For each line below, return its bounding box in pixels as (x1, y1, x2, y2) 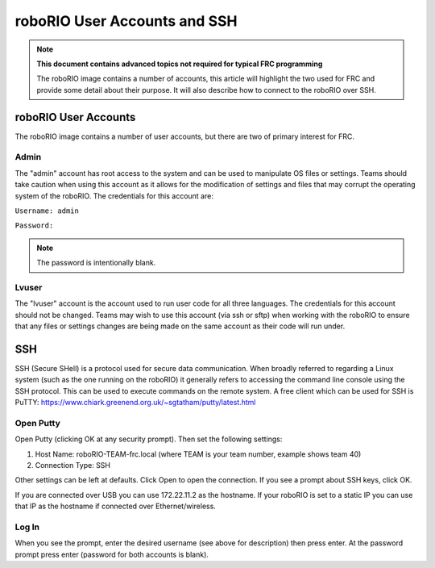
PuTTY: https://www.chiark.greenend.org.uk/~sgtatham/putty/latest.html (14, 398, 256, 407)
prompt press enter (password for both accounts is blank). (14, 549, 209, 559)
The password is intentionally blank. (36, 258, 156, 268)
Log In (14, 521, 40, 532)
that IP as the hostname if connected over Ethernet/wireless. (14, 501, 217, 512)
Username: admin (14, 206, 80, 215)
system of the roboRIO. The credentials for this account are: (14, 190, 213, 201)
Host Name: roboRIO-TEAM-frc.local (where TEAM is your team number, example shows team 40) (35, 449, 362, 459)
